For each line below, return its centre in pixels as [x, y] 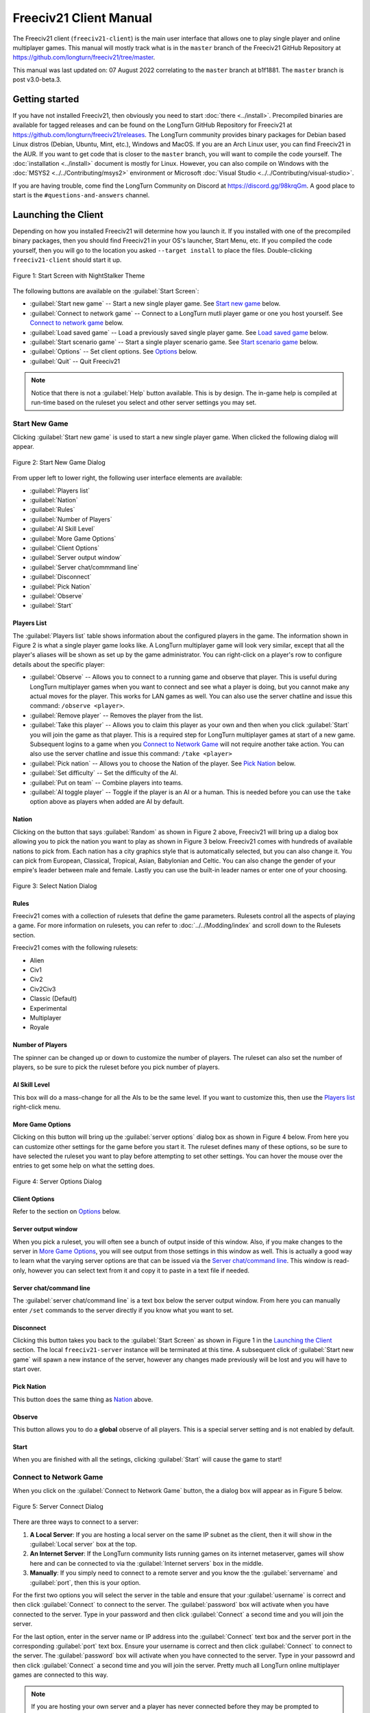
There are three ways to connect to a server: [76, 1522]
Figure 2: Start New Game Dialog [59, 462]
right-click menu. [37, 1107]
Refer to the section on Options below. [67, 1211]
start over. [27, 1369]
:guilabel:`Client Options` [64, 547]
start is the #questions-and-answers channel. [81, 195]
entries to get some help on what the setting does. [84, 1166]
